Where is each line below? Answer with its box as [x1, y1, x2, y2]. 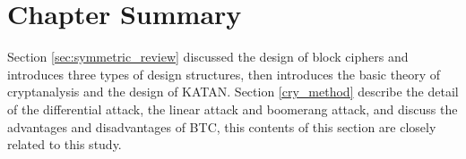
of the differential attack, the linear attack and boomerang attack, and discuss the [7, 99, 458, 118]
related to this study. [7, 135, 122, 154]
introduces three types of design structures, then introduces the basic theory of [7, 64, 440, 83]
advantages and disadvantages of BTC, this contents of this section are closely [7, 117, 436, 136]
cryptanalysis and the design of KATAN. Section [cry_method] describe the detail [7, 82, 459, 101]
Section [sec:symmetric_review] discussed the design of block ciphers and [7, 47, 409, 66]
